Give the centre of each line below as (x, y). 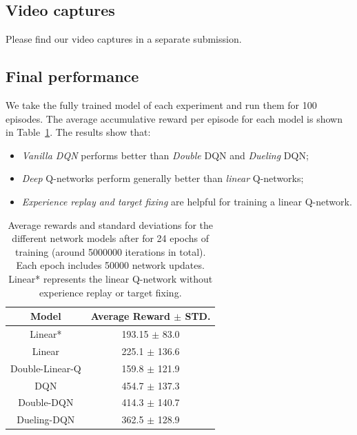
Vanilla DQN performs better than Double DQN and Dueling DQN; (165, 155)
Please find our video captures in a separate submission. (124, 39)
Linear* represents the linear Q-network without (111, 278)
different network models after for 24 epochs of (111, 238)
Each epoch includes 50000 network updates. (110, 265)
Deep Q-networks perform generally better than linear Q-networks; (163, 178)
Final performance (72, 76)
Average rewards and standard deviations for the (110, 224)
